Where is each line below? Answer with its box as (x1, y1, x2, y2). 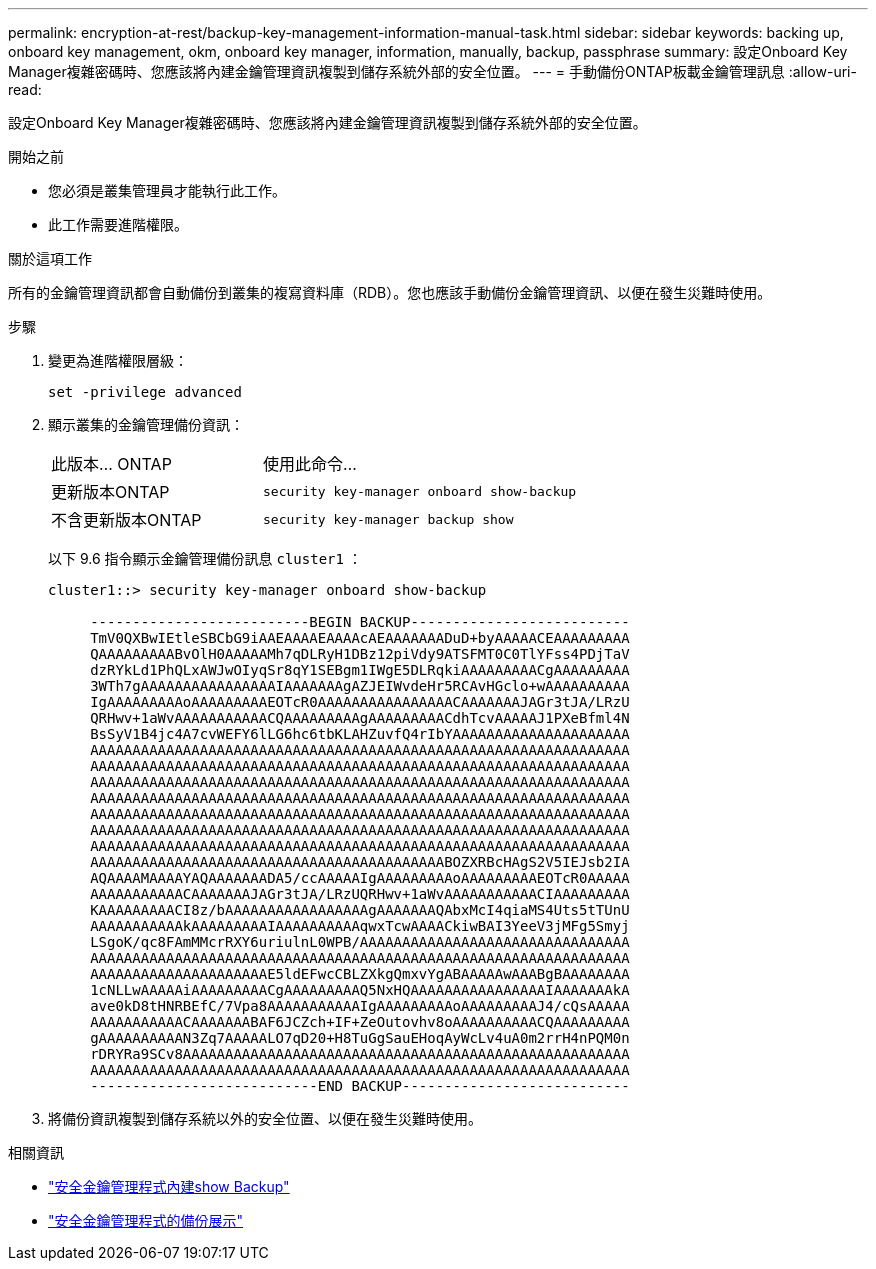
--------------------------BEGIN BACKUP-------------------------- (90, 614, 630, 630)
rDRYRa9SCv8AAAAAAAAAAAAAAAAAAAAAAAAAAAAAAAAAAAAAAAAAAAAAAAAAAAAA (90, 1046, 630, 1062)
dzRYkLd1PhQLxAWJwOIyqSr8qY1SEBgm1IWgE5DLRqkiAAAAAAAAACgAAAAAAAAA (90, 662, 630, 678)
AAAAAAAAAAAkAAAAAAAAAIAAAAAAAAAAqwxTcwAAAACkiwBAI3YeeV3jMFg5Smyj (90, 918, 630, 934)
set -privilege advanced (48, 384, 242, 400)
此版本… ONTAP (51, 454, 172, 474)
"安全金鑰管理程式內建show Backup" (48, 1178, 290, 1195)
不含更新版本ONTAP (51, 510, 202, 530)
